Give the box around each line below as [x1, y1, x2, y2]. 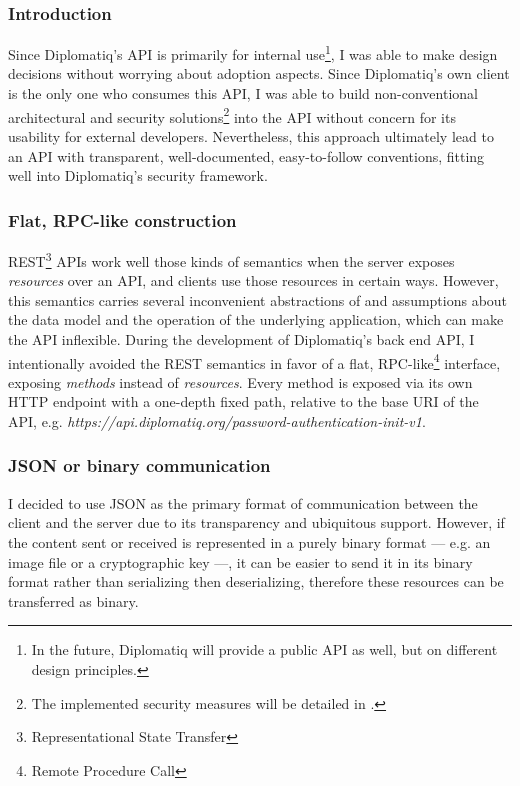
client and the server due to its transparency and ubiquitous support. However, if [8, 512, 505, 533]
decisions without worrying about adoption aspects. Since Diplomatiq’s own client [8, 63, 510, 84]
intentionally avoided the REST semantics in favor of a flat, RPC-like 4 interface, [8, 349, 501, 373]
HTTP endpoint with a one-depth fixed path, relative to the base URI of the [8, 391, 479, 412]
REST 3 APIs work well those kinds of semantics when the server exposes [8, 247, 455, 271]
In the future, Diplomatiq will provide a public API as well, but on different [31, 639, 498, 660]
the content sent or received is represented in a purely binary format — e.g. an [8, 531, 491, 552]
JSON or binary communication [8, 453, 271, 478]
